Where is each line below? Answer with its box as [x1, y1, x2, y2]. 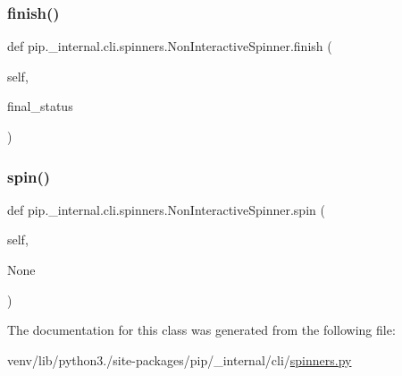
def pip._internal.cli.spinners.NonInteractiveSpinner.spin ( [7, 200, 325, 218]
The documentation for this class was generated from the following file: [7, 320, 396, 339]
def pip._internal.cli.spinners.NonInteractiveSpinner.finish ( [7, 37, 332, 56]
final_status [7, 97, 73, 115]
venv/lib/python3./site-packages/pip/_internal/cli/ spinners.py [7, 350, 352, 369]
